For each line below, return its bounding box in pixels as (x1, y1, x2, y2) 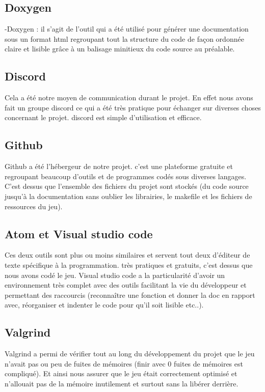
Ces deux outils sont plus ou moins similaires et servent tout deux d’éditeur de (5, 249, 250, 260)
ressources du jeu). (5, 201, 63, 211)
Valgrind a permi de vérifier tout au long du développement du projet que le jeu (5, 348, 255, 359)
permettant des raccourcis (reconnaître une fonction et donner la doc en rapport (5, 289, 255, 300)
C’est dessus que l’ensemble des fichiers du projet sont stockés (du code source (5, 181, 249, 191)
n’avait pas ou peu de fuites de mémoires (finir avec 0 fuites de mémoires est (5, 358, 243, 369)
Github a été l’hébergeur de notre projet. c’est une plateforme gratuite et (5, 161, 233, 172)
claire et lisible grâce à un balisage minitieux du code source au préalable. (5, 43, 235, 54)
